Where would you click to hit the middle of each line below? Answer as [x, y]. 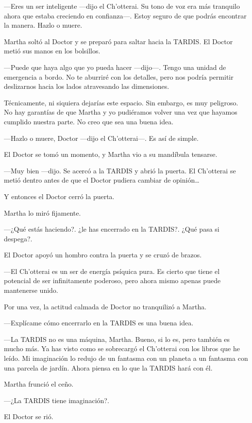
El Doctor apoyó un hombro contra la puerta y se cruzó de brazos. [103, 255]
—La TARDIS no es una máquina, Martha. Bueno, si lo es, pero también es [117, 339]
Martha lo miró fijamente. [42, 212]
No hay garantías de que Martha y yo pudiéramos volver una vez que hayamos [121, 112]
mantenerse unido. [31, 290]
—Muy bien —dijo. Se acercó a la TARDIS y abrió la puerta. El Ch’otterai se [120, 170]
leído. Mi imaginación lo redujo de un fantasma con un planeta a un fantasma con [126, 358]
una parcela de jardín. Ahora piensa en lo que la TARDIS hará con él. [108, 367]
